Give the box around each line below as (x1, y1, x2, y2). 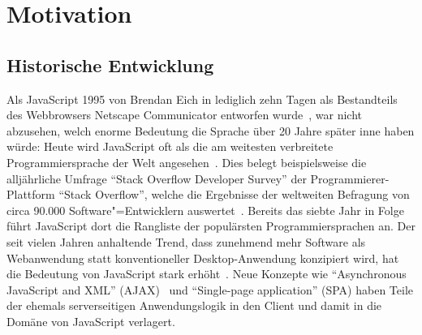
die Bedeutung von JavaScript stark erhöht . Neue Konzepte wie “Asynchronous (6, 265, 407, 282)
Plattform (6, 186, 55, 203)
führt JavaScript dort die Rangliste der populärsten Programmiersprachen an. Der (6, 217, 416, 234)
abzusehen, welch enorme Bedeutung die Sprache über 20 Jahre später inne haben (6, 122, 415, 139)
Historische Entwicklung (6, 52, 214, 77)
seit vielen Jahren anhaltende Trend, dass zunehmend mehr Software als (6, 233, 366, 250)
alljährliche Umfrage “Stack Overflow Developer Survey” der (6, 170, 307, 187)
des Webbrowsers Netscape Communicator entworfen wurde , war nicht (6, 106, 363, 123)
